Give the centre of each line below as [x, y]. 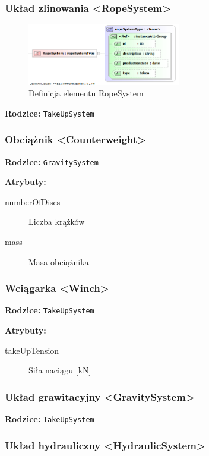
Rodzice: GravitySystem [52, 161]
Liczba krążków [57, 221]
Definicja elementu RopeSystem [86, 93]
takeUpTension [32, 350]
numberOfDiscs [33, 201]
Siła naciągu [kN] [60, 370]
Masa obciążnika [59, 261]
